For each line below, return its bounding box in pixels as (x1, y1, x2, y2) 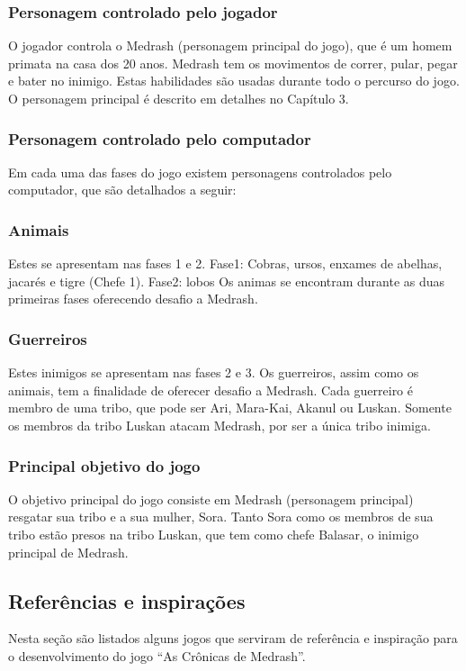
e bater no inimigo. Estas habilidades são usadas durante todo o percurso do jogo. (8, 71, 460, 90)
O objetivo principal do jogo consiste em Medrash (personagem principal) (8, 489, 414, 508)
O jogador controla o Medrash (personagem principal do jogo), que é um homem (8, 36, 453, 55)
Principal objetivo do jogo (8, 454, 201, 476)
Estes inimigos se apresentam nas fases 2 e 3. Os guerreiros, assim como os (8, 363, 419, 382)
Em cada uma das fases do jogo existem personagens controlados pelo (8, 162, 392, 181)
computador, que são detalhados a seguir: (8, 180, 237, 199)
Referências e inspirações (8, 586, 246, 614)
